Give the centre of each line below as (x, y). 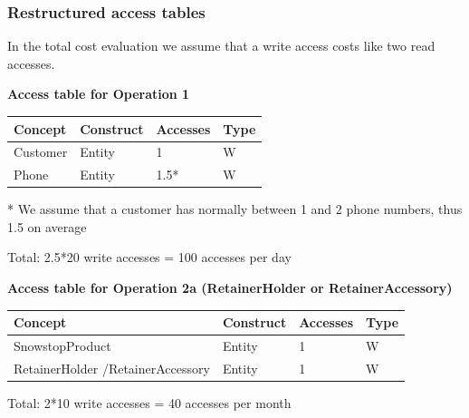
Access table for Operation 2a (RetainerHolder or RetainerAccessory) (230, 288)
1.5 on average (47, 226)
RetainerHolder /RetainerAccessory (112, 368)
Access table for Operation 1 (99, 94)
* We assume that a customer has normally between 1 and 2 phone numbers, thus (235, 209)
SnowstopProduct (62, 345)
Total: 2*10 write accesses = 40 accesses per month (149, 402)
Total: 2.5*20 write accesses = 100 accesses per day (149, 257)
